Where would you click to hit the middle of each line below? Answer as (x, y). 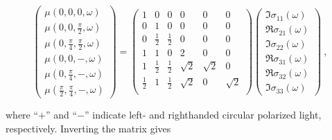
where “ (22, 115)
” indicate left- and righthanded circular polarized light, (203, 115)
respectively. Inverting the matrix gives (88, 128)
